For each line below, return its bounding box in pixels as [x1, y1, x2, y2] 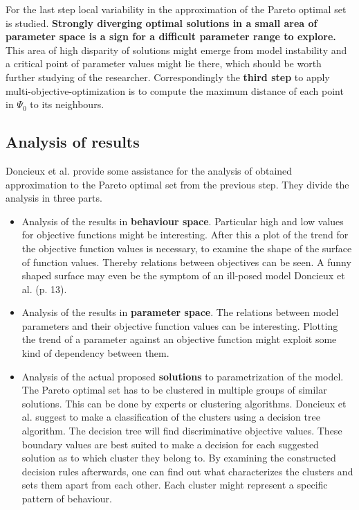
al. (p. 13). [21, 281, 67, 296]
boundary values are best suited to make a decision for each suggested [21, 437, 319, 451]
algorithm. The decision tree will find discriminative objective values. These [21, 423, 342, 438]
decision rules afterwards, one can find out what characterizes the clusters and [21, 464, 353, 478]
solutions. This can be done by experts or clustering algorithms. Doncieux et [21, 396, 347, 410]
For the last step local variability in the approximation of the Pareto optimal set [6, 2, 347, 16]
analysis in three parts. [6, 191, 102, 205]
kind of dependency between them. [21, 346, 169, 360]
